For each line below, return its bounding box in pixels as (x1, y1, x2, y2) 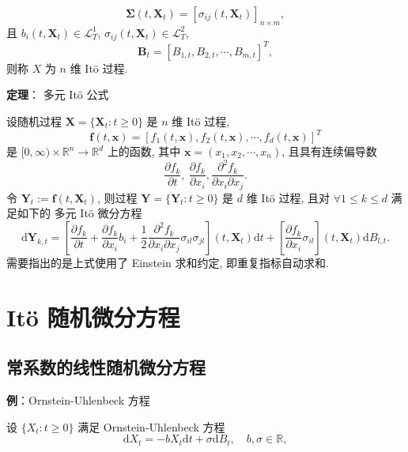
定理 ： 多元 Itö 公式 (6, 86, 109, 103)
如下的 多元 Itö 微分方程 (17, 205, 142, 221)
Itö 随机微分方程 (6, 300, 180, 333)
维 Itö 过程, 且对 (246, 189, 331, 205)
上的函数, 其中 (107, 143, 181, 160)
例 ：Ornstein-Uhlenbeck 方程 (6, 392, 150, 408)
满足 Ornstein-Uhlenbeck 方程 (77, 418, 225, 435)
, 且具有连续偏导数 (281, 143, 377, 160)
